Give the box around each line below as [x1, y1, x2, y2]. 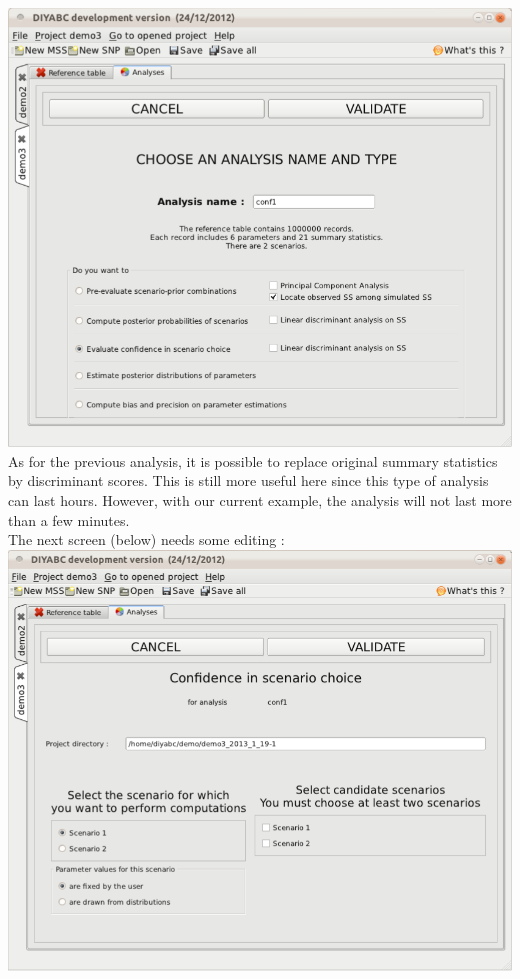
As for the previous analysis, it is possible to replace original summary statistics [8, 450, 498, 471]
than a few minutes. [8, 509, 130, 530]
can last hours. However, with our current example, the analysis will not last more [8, 490, 512, 511]
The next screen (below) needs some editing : [8, 529, 285, 550]
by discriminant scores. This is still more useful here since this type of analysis [8, 470, 489, 491]
